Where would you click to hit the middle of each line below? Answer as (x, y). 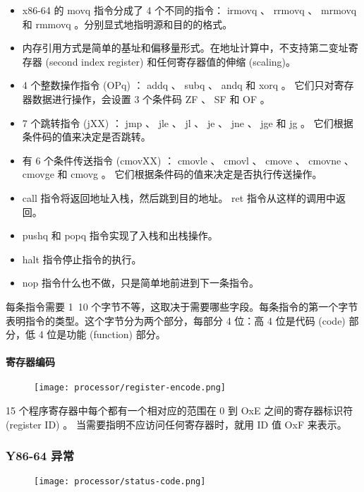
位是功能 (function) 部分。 (106, 334)
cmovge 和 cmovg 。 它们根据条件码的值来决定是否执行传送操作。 (172, 174)
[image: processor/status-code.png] (120, 481)
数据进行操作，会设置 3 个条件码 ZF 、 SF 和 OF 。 (151, 98)
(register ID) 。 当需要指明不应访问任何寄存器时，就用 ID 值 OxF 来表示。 (176, 424)
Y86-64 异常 (40, 456)
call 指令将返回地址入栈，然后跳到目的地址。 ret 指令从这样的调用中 (179, 197)
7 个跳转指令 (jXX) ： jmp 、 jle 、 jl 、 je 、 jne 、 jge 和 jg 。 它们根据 (188, 122)
